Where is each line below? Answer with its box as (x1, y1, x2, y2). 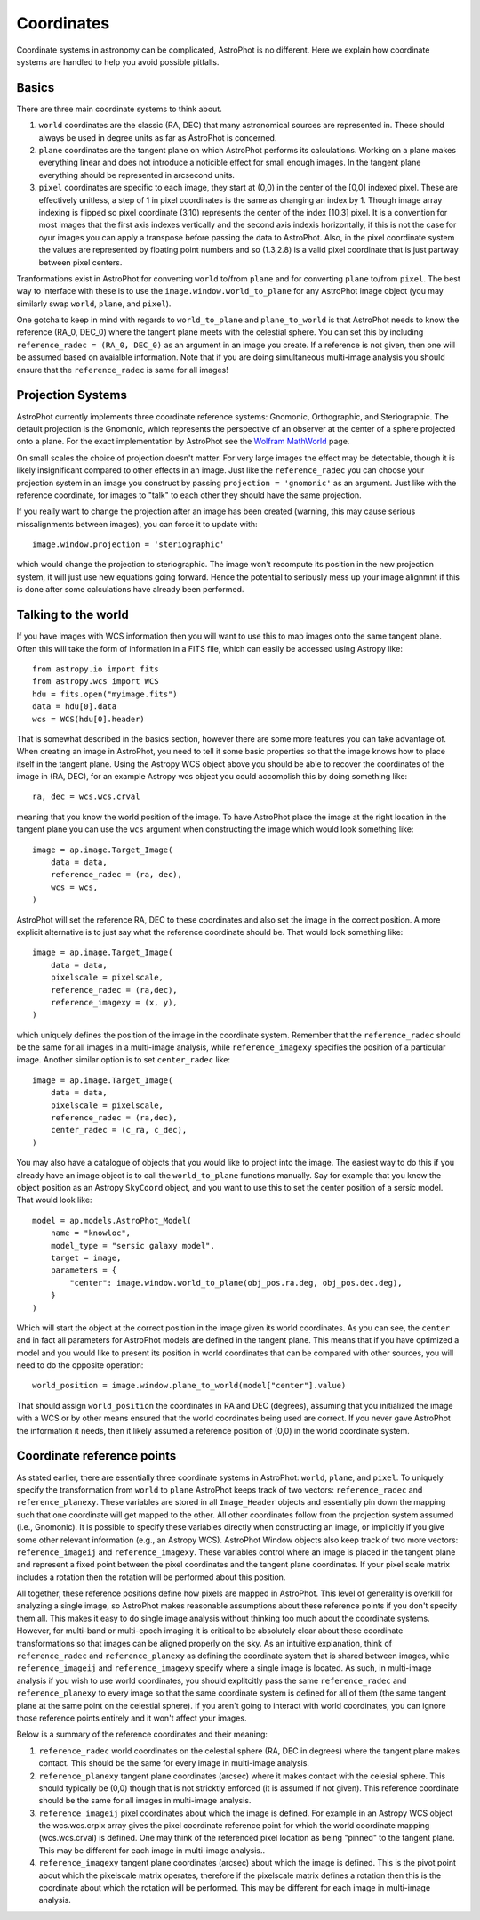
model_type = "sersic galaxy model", (50, 1241, 215, 1250)
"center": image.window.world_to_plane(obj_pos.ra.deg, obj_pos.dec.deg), (69, 1278, 403, 1288)
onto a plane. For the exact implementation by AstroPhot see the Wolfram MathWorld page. (16, 436, 350, 447)
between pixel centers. (38, 256, 123, 267)
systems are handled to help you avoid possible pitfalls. (16, 56, 220, 67)
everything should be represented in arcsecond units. (38, 169, 236, 180)
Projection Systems (16, 387, 128, 403)
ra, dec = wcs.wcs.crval (32, 792, 140, 801)
